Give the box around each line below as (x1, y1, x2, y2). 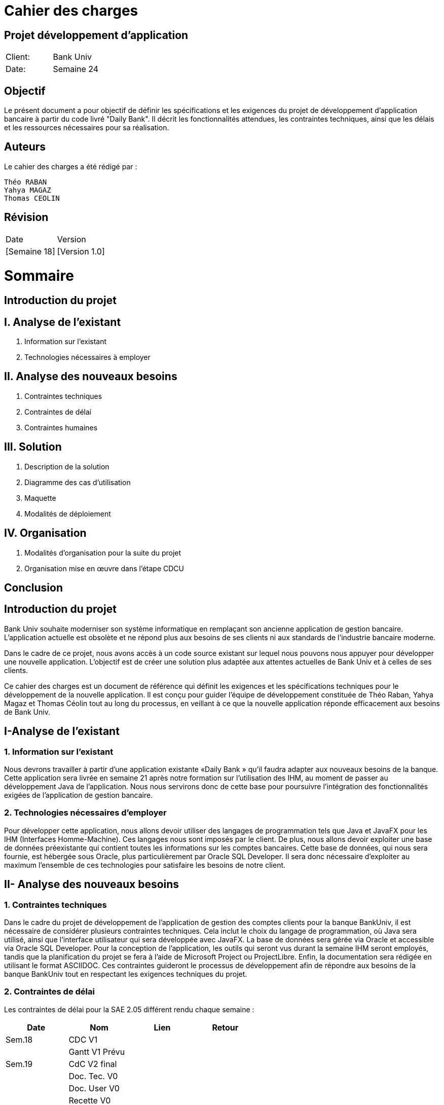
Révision (4, 211, 49, 224)
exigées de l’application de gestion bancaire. (4, 791, 153, 800)
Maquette (24, 493, 56, 502)
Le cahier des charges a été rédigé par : (4, 162, 137, 171)
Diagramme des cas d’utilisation (24, 477, 131, 487)
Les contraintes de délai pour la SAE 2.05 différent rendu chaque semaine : (4, 1005, 254, 1014)
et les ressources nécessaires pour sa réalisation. (4, 123, 169, 132)
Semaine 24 (53, 64, 99, 75)
